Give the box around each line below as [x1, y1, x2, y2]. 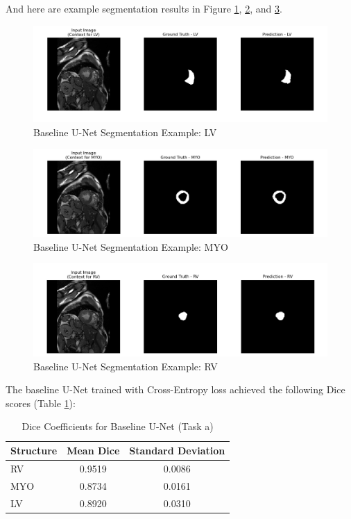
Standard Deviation [129, 443, 225, 458]
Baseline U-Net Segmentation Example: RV [33, 359, 218, 373]
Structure [10, 443, 58, 458]
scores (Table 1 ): [6, 395, 76, 410]
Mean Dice [67, 443, 120, 458]
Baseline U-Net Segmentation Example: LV [33, 124, 217, 139]
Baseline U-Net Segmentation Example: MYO [33, 239, 228, 254]
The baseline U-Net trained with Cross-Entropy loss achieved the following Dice [6, 382, 345, 397]
